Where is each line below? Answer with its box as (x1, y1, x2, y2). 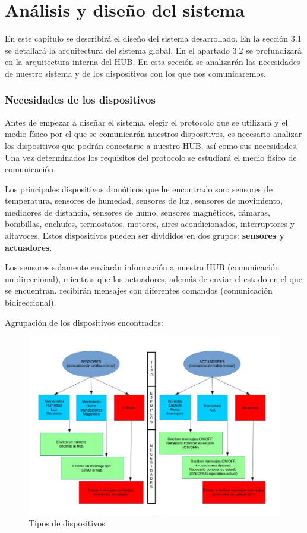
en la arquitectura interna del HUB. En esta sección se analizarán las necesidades (5, 55, 300, 68)
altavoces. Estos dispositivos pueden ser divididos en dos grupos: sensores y (5, 229, 284, 242)
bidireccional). (5, 296, 56, 308)
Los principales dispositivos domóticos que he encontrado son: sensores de (5, 182, 273, 195)
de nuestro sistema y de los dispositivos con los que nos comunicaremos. (5, 67, 266, 79)
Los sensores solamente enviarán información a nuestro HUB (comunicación (5, 261, 280, 273)
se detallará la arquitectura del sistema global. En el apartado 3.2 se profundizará (5, 43, 302, 56)
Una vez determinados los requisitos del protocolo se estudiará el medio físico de (5, 151, 297, 163)
